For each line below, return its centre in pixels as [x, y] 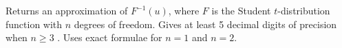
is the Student [241, 10]
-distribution [304, 10]
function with [34, 24]
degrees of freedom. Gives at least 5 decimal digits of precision [205, 24]
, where [184, 10]
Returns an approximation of [67, 10]
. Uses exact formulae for [110, 37]
